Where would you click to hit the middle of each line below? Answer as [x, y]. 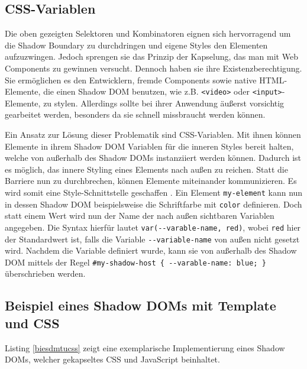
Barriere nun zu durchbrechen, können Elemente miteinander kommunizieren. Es [151, 181]
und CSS [32, 323]
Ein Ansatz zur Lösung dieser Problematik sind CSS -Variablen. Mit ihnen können [153, 135]
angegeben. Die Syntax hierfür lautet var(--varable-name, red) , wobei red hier [153, 227]
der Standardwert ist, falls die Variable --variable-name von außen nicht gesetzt [152, 239]
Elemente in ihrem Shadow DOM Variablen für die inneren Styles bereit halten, [149, 146]
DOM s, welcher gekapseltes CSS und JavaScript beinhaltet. [112, 359]
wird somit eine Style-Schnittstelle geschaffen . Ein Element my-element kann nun [154, 192]
